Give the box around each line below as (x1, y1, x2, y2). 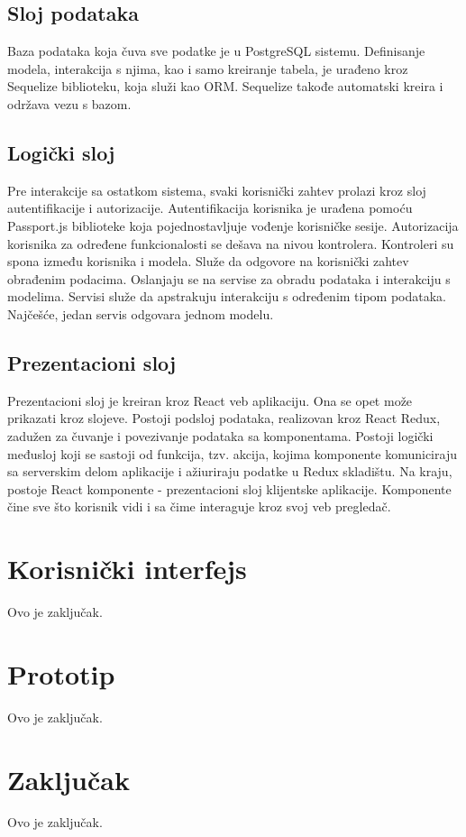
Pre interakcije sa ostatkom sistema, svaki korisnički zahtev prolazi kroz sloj (7, 180, 426, 199)
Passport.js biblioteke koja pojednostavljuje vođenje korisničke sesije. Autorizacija (7, 216, 459, 235)
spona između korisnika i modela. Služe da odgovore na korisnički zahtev (7, 252, 409, 271)
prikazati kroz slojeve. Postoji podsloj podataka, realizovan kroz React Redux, (7, 409, 441, 428)
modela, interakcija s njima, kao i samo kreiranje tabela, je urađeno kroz (7, 59, 408, 78)
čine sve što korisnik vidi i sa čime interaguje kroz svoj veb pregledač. (7, 497, 391, 516)
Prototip (7, 655, 115, 692)
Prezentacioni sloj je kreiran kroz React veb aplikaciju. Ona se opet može (7, 391, 413, 409)
